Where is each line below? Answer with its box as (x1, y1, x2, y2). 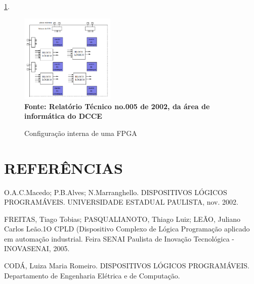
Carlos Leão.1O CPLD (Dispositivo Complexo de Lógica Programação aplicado (4, 223, 250, 234)
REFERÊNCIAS (4, 157, 123, 178)
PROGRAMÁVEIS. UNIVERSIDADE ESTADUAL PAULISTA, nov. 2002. (4, 197, 238, 207)
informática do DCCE (24, 111, 102, 121)
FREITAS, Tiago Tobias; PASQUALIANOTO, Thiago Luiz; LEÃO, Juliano (4, 213, 240, 224)
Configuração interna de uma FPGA (24, 127, 137, 138)
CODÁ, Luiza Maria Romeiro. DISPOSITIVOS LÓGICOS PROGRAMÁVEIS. (4, 260, 249, 271)
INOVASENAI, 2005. (4, 243, 70, 254)
